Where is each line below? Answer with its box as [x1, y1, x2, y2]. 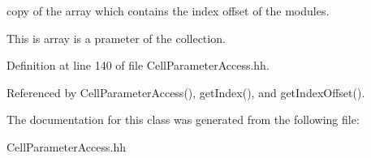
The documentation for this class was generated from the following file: [6, 111, 360, 128]
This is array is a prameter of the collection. [6, 29, 226, 46]
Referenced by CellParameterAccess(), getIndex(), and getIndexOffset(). [6, 83, 365, 100]
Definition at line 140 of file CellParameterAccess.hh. [6, 57, 270, 74]
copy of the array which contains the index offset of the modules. [6, 2, 330, 19]
